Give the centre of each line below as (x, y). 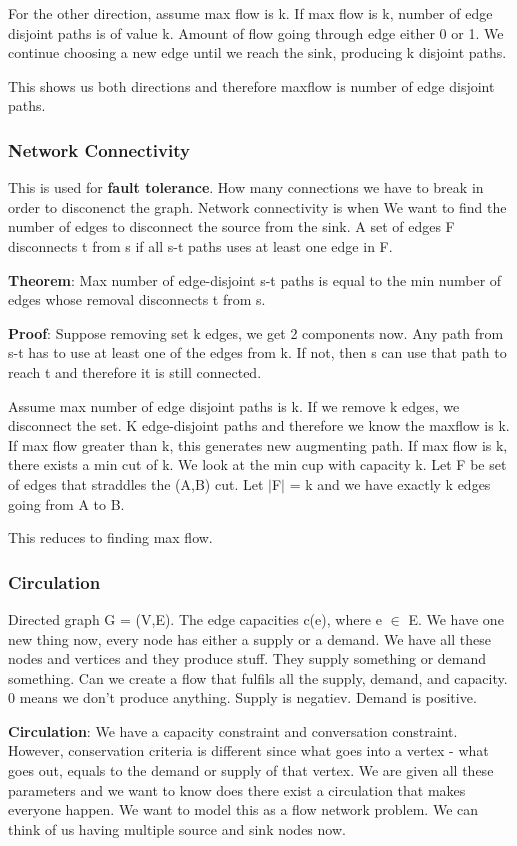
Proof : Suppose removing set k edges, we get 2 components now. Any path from (256, 332)
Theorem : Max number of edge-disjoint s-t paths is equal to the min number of (255, 279)
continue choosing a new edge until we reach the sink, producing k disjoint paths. (257, 52)
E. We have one (456, 618)
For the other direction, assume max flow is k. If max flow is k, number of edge (250, 13)
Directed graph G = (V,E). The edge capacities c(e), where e (195, 618)
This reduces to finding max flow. (110, 537)
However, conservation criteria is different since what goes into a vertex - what (248, 750)
